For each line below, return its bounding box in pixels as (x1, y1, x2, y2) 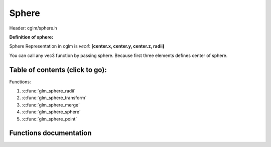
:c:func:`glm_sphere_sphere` (22, 109, 81, 115)
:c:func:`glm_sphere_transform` (22, 95, 87, 101)
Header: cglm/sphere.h (9, 25, 57, 31)
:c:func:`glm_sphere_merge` (22, 101, 80, 107)
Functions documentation (9, 129, 92, 137)
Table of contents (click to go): (9, 65, 107, 74)
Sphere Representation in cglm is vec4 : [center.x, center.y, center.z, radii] (9, 43, 165, 49)
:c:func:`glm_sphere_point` (22, 115, 77, 122)
